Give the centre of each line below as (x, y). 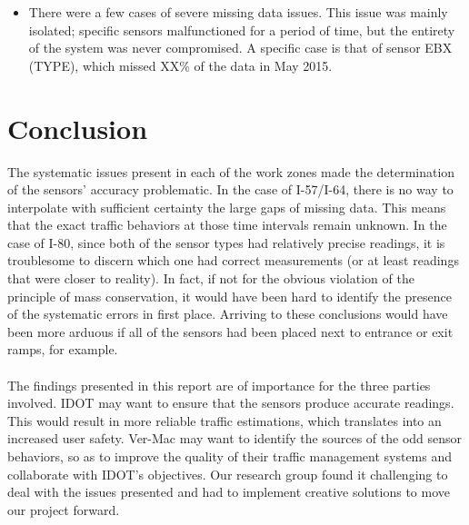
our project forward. (64, 509)
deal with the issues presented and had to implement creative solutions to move (229, 492)
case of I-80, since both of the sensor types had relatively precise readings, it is (226, 242)
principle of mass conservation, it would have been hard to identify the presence (230, 296)
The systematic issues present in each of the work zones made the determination (231, 171)
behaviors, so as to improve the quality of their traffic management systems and (230, 456)
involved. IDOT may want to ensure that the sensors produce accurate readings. (231, 403)
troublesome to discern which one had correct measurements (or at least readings (233, 260)
